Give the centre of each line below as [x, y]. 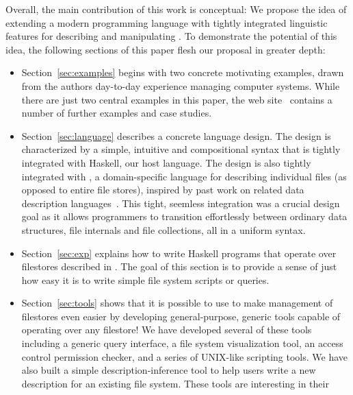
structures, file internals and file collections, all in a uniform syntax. [164, 229]
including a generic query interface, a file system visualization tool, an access [182, 343]
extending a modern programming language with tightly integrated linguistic [167, 22]
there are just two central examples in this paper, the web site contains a [177, 99]
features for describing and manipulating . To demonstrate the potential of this [171, 36]
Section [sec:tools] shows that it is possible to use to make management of [177, 303]
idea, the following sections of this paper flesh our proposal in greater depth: [166, 49]
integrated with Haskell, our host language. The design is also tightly [166, 162]
